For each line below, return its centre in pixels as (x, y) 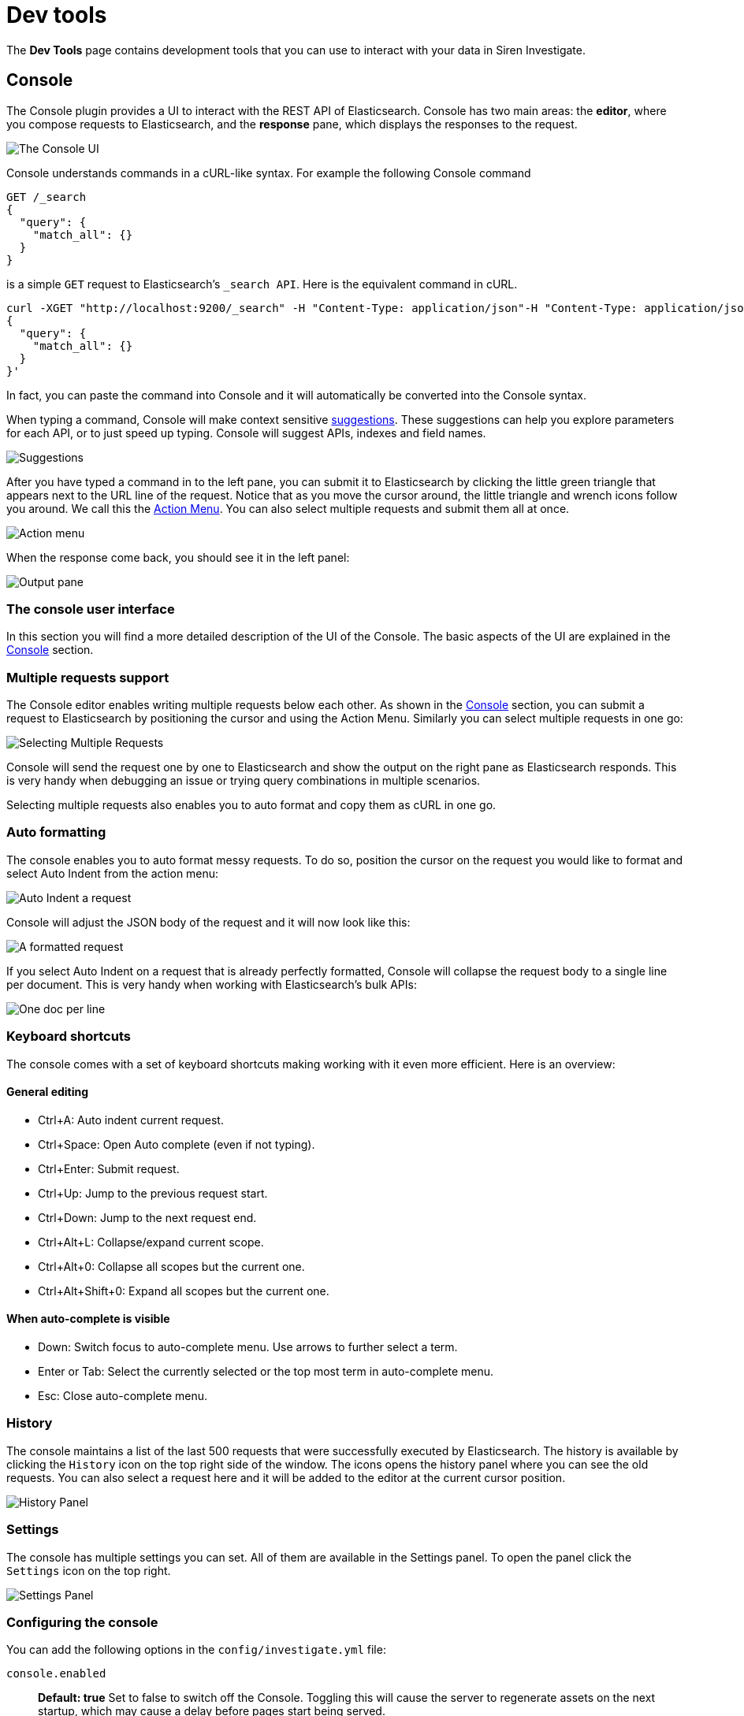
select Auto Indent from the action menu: (113, 873)
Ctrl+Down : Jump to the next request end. (147, 1217)
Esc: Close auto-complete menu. (123, 1396)
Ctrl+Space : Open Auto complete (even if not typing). (177, 1144)
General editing (48, 1092)
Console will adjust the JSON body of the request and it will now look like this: (208, 922)
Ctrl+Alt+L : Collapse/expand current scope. (151, 1242)
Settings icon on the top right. (89, 1570)
